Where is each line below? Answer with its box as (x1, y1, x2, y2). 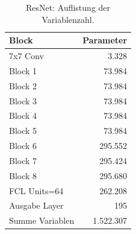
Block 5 (9, 124, 37, 137)
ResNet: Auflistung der (26, 1, 111, 13)
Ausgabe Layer (9, 199, 64, 212)
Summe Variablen (9, 214, 75, 227)
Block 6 (9, 139, 37, 152)
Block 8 (9, 169, 37, 182)
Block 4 (9, 109, 37, 122)
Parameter (82, 34, 128, 46)
